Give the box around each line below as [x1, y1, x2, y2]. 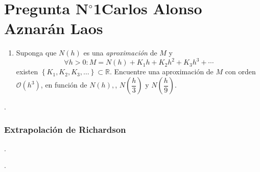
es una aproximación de [83, 47, 157, 58]
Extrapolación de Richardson [4, 123, 126, 135]
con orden [225, 66, 256, 77]
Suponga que [16, 47, 57, 58]
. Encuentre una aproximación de [109, 66, 214, 77]
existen [16, 66, 38, 77]
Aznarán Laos [4, 18, 103, 39]
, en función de [40, 79, 87, 90]
